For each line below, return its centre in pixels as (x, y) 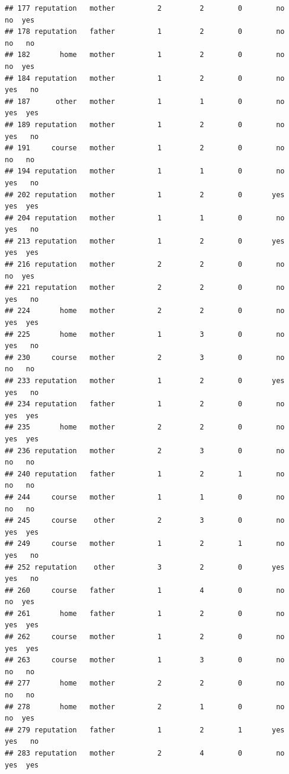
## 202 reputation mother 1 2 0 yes (145, 195)
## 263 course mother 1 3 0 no (145, 660)
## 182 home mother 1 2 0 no (145, 55)
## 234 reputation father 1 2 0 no (145, 404)
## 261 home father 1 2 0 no (145, 613)
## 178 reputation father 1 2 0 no (145, 32)
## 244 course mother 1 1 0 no (145, 497)
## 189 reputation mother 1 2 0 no (145, 124)
